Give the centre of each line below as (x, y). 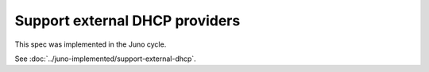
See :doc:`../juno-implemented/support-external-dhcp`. (105, 59)
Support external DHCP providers (128, 21)
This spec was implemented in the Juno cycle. (91, 44)
